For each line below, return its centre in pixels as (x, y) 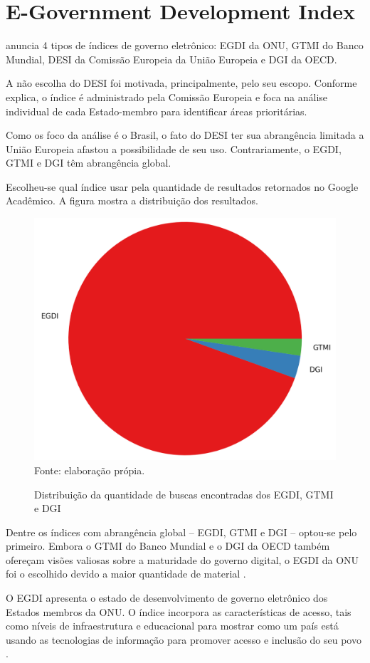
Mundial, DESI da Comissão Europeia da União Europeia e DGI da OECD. (171, 59)
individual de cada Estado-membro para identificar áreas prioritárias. (157, 111)
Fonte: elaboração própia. (90, 470)
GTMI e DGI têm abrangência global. (89, 163)
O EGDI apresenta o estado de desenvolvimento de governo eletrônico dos (167, 598)
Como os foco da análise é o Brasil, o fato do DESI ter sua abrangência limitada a (185, 135)
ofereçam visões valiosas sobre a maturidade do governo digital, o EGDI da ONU (183, 559)
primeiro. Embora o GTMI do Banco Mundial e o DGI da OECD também (168, 546)
